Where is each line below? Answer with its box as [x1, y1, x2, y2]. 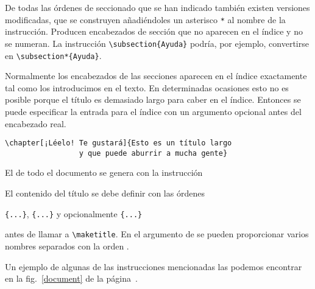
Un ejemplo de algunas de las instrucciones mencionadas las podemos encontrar [5, 260, 302, 273]
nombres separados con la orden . [5, 239, 129, 252]
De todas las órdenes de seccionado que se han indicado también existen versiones [5, 1, 310, 13]
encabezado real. [5, 117, 66, 130]
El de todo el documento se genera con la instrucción [5, 166, 203, 179]
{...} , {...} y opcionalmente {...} [5, 207, 143, 220]
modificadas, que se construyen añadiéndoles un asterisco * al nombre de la [5, 13, 286, 26]
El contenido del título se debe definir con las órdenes [5, 187, 205, 200]
